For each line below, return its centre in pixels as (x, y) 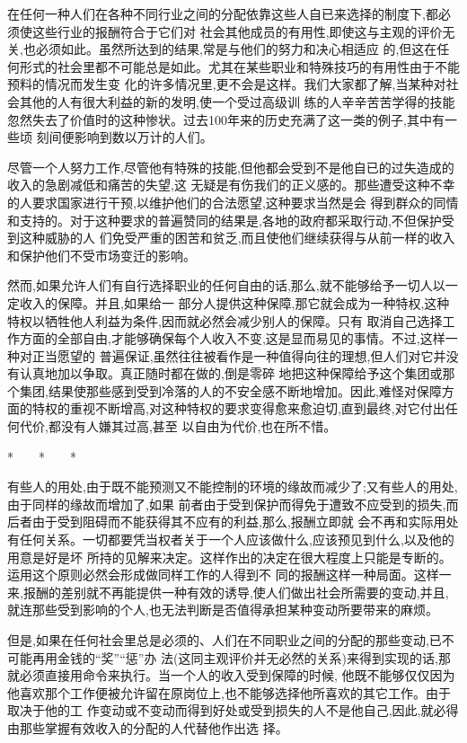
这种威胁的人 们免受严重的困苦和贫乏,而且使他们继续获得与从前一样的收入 (237, 238)
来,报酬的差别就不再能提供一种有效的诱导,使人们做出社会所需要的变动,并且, (228, 592)
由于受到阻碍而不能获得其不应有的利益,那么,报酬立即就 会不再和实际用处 (245, 522)
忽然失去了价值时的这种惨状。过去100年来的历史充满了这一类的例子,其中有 (226, 119)
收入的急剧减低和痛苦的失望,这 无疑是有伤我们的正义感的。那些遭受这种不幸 (231, 185)
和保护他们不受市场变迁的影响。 (101, 255)
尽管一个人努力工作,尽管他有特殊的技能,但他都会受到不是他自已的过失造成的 (231, 167)
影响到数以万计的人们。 (143, 137)
